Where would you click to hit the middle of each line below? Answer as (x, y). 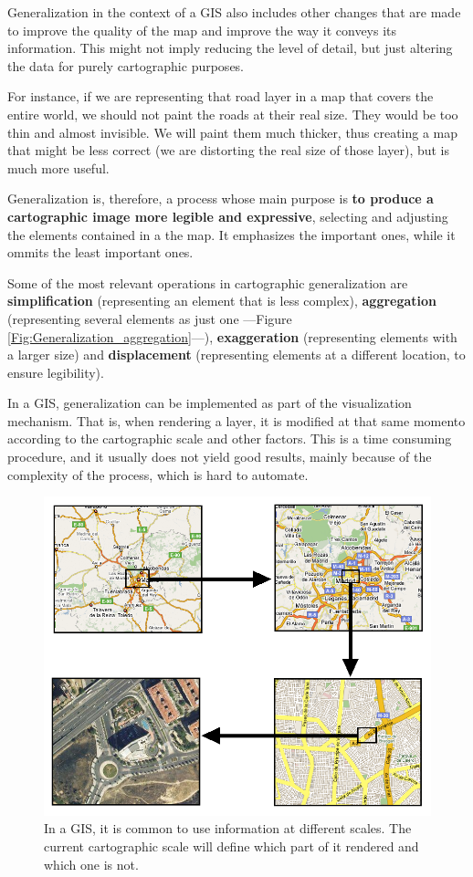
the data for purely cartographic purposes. (126, 65)
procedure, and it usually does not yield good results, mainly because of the (220, 457)
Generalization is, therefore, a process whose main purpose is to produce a (221, 198)
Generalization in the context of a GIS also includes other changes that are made (234, 12)
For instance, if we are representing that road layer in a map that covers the (221, 96)
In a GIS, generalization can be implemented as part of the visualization (210, 403)
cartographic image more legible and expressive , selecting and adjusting (228, 216)
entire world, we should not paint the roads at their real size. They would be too (233, 114)
